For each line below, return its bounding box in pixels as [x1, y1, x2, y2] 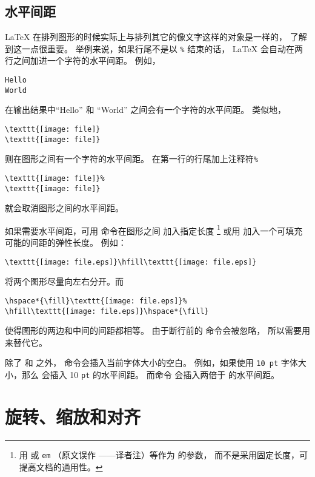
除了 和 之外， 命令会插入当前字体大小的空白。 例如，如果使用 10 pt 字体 [5, 356, 298, 369]
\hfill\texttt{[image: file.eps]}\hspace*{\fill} [5, 306, 209, 316]
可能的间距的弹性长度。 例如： [5, 236, 127, 249]
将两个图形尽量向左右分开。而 [5, 275, 124, 288]
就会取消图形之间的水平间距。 [5, 201, 124, 214]
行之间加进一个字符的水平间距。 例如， [5, 54, 161, 67]
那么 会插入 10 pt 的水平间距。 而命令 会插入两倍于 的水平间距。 [21, 368, 279, 381]
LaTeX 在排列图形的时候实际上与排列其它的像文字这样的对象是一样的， [5, 30, 288, 43]
